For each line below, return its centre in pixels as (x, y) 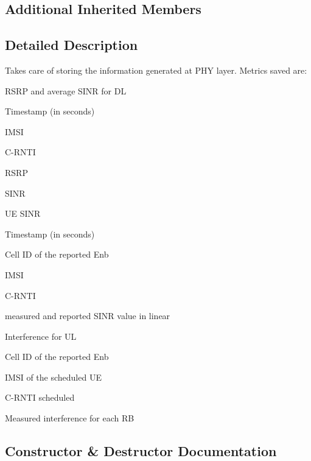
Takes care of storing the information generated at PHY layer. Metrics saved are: (156, 70)
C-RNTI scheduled (40, 397)
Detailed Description (72, 45)
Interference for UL (41, 336)
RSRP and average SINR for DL (66, 90)
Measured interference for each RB (70, 418)
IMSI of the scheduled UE (53, 377)
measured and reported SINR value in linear (88, 316)
